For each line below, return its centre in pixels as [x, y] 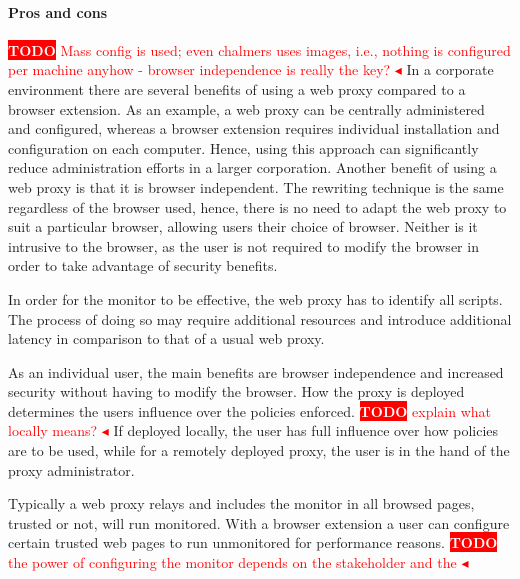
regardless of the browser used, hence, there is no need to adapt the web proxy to [257, 206]
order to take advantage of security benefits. [143, 265]
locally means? [53, 430]
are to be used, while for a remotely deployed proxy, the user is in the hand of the [259, 450]
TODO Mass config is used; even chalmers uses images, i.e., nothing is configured [259, 49]
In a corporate [450, 69]
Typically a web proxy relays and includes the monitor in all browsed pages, [241, 503]
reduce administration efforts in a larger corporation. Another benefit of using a [252, 167]
